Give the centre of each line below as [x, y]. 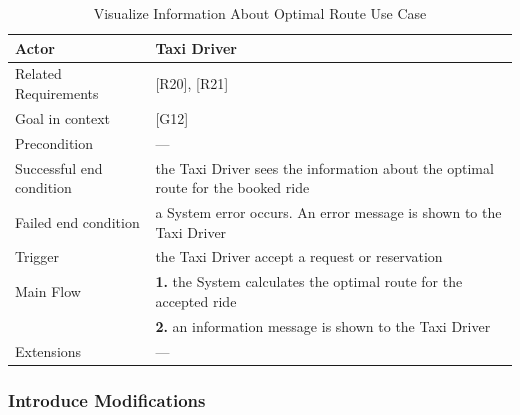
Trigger [37, 256]
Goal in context [62, 117]
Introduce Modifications [107, 399]
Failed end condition [77, 221]
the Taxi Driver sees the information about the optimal [324, 167]
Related [38, 73]
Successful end [59, 167]
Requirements [57, 93]
